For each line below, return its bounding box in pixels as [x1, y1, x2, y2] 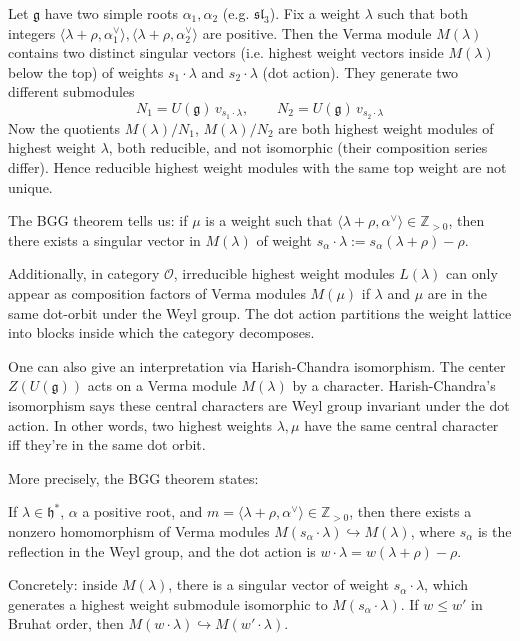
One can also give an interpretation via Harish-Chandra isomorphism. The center [8, 355, 506, 376]
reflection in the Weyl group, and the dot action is [8, 540, 316, 561]
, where [410, 520, 456, 541]
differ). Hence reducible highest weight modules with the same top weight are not [8, 157, 507, 178]
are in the [427, 282, 487, 303]
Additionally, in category [8, 263, 160, 284]
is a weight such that [205, 210, 333, 231]
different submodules [8, 81, 135, 102]
